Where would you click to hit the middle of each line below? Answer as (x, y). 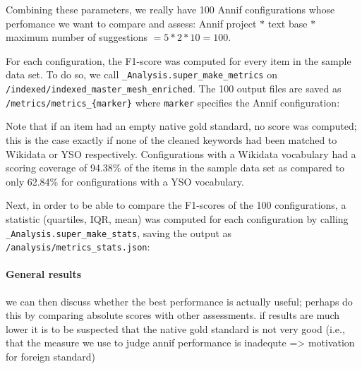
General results (44, 274)
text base (288, 23)
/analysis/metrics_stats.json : (78, 247)
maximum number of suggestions (77, 37)
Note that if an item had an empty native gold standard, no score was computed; (181, 126)
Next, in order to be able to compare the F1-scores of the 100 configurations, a (176, 205)
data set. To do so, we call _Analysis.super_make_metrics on (141, 74)
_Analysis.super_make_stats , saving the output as (119, 232)
